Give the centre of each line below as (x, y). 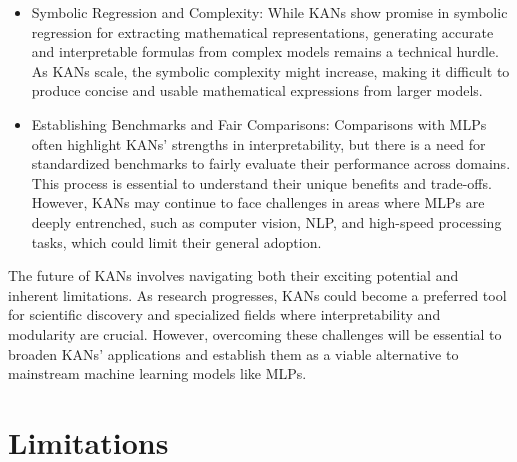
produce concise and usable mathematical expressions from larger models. (257, 90)
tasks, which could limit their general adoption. (176, 241)
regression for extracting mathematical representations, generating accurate (262, 31)
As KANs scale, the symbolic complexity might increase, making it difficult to (270, 70)
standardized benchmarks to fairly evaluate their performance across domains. (271, 163)
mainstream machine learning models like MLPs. (157, 373)
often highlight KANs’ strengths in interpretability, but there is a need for (258, 143)
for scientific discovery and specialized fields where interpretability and (224, 314)
